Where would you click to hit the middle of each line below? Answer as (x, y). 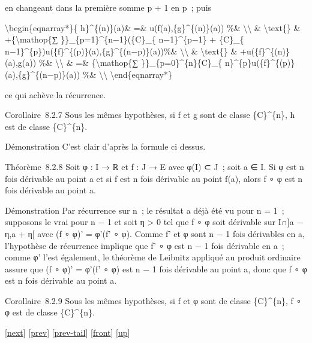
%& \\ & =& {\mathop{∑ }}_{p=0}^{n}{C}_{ (130, 63)
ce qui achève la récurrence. (55, 94)
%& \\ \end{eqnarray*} (127, 74)
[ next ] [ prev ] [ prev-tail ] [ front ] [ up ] (67, 333)
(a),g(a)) (21, 63)
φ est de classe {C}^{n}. (50, 312)
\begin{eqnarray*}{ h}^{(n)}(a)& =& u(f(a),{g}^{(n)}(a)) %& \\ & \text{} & (153, 27)
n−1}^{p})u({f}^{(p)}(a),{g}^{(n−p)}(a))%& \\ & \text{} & (121, 51)
